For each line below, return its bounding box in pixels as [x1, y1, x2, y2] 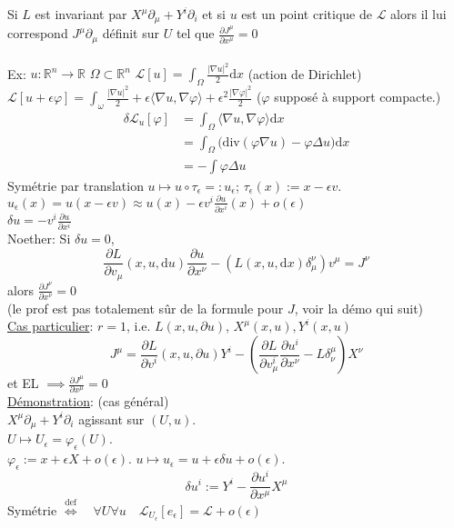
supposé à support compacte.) [274, 87, 441, 106]
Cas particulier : [7, 316, 94, 335]
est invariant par [35, 5, 127, 23]
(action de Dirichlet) [247, 64, 362, 83]
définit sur [102, 24, 159, 43]
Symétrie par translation [7, 175, 144, 194]
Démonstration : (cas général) [7, 392, 169, 411]
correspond [7, 24, 68, 43]
